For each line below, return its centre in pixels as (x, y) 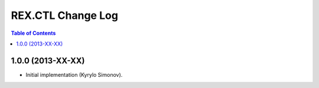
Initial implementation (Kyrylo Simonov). (74, 74)
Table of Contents (33, 33)
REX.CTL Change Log (64, 15)
